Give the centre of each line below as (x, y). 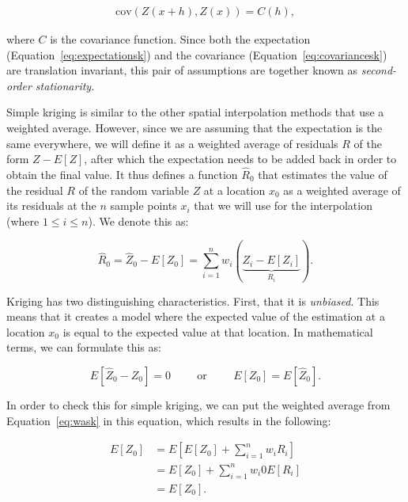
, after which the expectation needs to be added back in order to (240, 159)
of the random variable (134, 190)
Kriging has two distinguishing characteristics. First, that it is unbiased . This (193, 300)
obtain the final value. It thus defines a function (122, 174)
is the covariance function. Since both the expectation (180, 39)
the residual (35, 190)
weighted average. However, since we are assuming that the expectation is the (195, 127)
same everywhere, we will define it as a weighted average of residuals (172, 143)
